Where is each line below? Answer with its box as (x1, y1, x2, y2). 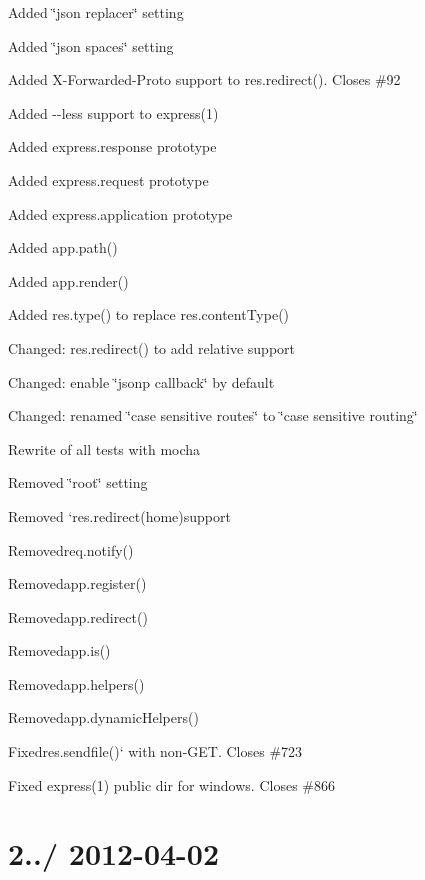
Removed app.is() (8, 640, 111, 661)
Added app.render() (8, 270, 129, 291)
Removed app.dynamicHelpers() (8, 707, 199, 728)
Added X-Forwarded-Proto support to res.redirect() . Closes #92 (8, 69, 401, 90)
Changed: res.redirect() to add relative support (8, 337, 295, 358)
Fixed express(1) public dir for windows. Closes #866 (8, 774, 335, 795)
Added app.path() (8, 237, 118, 258)
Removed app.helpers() (8, 673, 145, 694)
